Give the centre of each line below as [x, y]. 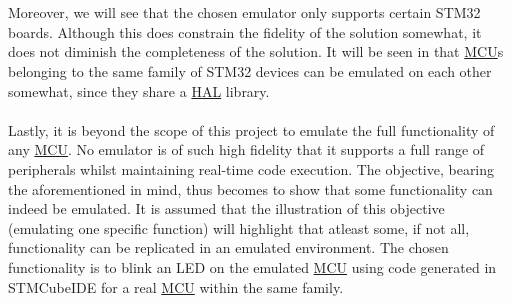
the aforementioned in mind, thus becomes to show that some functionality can [250, 188]
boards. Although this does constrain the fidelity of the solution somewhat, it [245, 31]
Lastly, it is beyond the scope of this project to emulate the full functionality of [251, 129]
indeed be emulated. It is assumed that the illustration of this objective [226, 208]
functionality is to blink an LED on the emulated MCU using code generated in [252, 266]
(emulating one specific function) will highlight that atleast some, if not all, [239, 227]
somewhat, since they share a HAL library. [139, 90]
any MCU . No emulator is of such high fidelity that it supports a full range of [246, 149]
